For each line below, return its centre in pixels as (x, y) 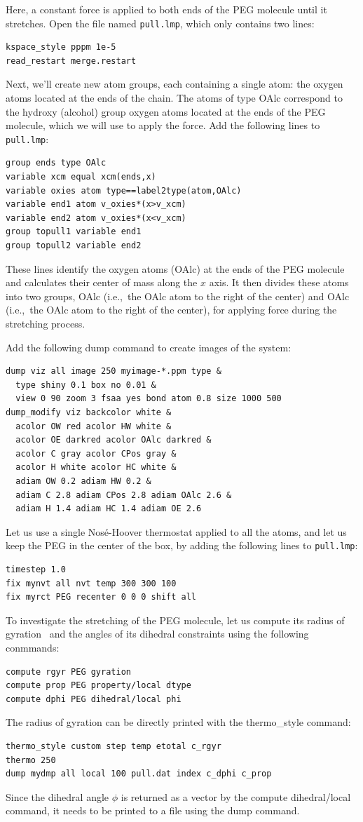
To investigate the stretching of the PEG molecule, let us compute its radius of (175, 620)
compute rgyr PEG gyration (68, 672)
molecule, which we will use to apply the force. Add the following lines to (163, 125)
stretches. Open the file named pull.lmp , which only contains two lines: (160, 23)
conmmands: (33, 647)
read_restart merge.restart (71, 61)
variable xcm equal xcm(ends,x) (81, 177)
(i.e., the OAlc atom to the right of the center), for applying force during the (171, 310)
